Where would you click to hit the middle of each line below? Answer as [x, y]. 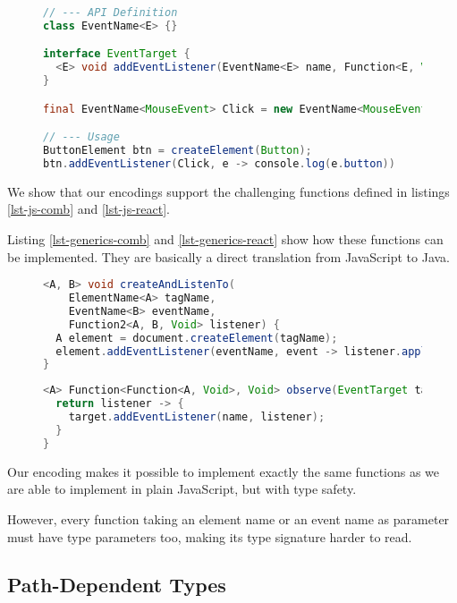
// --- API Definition [110, 13]
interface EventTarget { [117, 54]
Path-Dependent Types [117, 585]
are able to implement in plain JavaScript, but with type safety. [182, 489]
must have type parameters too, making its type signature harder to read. [210, 536]
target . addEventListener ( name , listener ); [197, 417]
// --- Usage [81, 137]
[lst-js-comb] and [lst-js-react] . [89, 209]
